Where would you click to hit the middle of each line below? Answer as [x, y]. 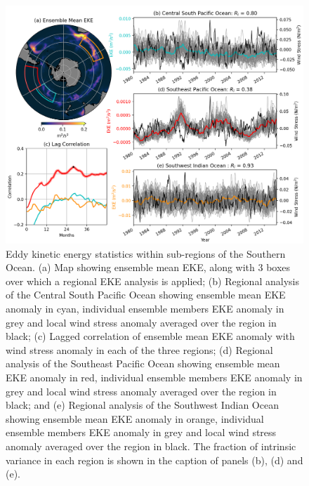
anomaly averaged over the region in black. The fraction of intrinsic [151, 446]
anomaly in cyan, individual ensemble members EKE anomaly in [145, 309]
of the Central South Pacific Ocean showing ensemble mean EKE [146, 295]
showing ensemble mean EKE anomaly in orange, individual [135, 418]
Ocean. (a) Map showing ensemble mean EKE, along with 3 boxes [148, 267]
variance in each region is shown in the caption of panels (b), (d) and [154, 460]
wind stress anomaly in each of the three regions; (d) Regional [139, 349]
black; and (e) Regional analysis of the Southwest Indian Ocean [142, 405]
